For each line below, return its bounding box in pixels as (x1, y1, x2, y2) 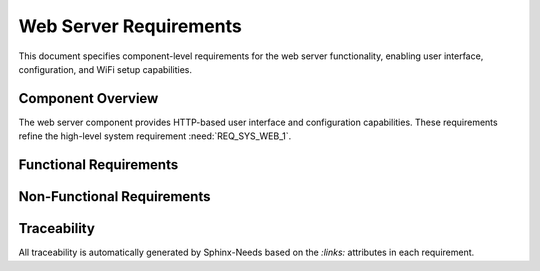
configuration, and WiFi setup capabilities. (18, 63, 193, 75)
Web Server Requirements (18, 15, 242, 37)
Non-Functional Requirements (18, 188, 211, 205)
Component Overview (18, 90, 159, 107)
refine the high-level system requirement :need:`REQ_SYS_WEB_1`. (18, 130, 292, 142)
